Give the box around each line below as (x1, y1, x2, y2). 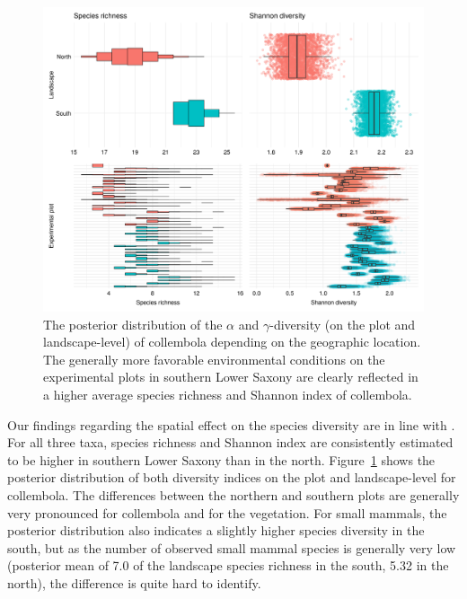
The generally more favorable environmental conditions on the (43, 349, 385, 368)
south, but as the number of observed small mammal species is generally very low (7, 538, 456, 557)
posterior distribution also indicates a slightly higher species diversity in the (7, 521, 425, 540)
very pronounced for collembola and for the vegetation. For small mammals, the (7, 503, 447, 522)
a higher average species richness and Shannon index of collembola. (43, 385, 412, 404)
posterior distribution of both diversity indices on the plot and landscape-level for (7, 468, 456, 487)
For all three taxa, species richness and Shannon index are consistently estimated (7, 433, 454, 452)
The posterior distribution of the (43, 314, 223, 333)
